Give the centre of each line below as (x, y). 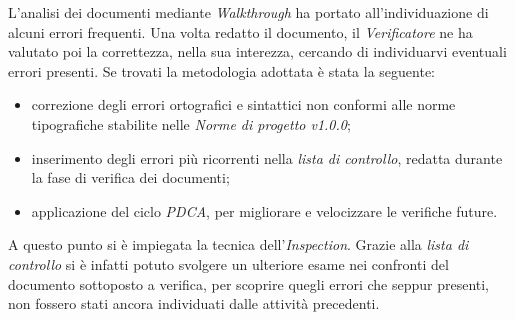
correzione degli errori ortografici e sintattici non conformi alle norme (243, 104)
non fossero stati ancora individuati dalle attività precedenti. (194, 303)
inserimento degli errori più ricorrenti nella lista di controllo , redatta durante (267, 157)
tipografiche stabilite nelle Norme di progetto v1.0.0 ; (191, 123)
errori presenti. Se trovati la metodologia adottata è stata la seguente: (222, 70)
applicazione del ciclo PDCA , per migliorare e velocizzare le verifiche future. (264, 210)
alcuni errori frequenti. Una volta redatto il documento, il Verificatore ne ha (240, 31)
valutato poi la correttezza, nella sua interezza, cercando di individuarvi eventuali (257, 51)
